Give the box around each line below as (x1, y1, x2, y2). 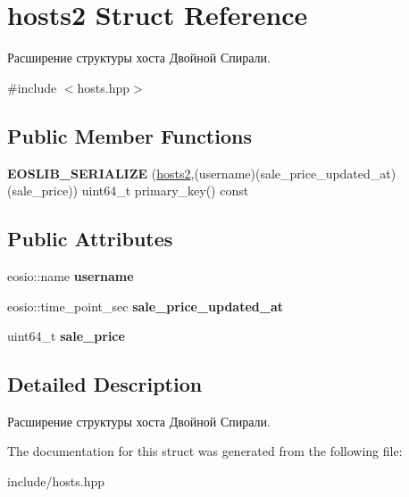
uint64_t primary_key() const (81, 181, 249, 200)
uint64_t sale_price (7, 327, 125, 345)
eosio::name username (7, 266, 134, 285)
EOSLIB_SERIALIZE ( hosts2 (7, 163, 191, 182)
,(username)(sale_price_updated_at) (190, 163, 396, 182)
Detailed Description (7, 370, 203, 398)
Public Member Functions (7, 121, 252, 149)
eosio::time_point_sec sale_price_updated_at (7, 296, 284, 315)
